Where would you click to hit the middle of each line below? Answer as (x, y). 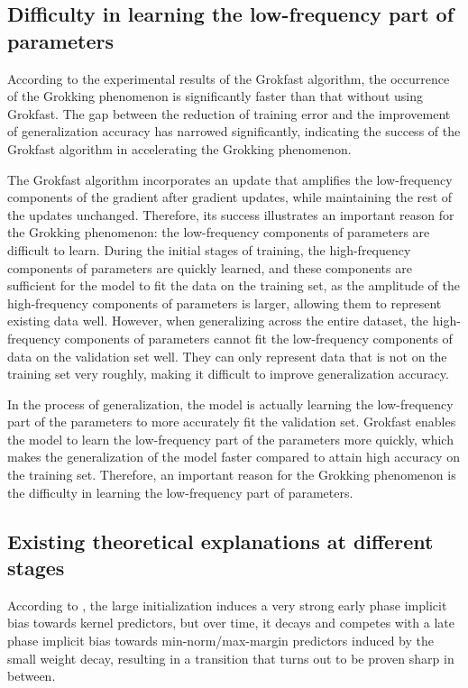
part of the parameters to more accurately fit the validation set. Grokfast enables (232, 422)
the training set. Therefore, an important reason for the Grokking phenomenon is (232, 475)
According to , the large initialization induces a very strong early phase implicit (227, 605)
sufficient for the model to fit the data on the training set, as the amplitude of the (234, 285)
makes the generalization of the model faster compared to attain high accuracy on (234, 457)
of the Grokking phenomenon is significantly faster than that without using (215, 96)
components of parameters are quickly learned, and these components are (210, 267)
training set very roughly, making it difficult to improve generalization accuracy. (228, 374)
